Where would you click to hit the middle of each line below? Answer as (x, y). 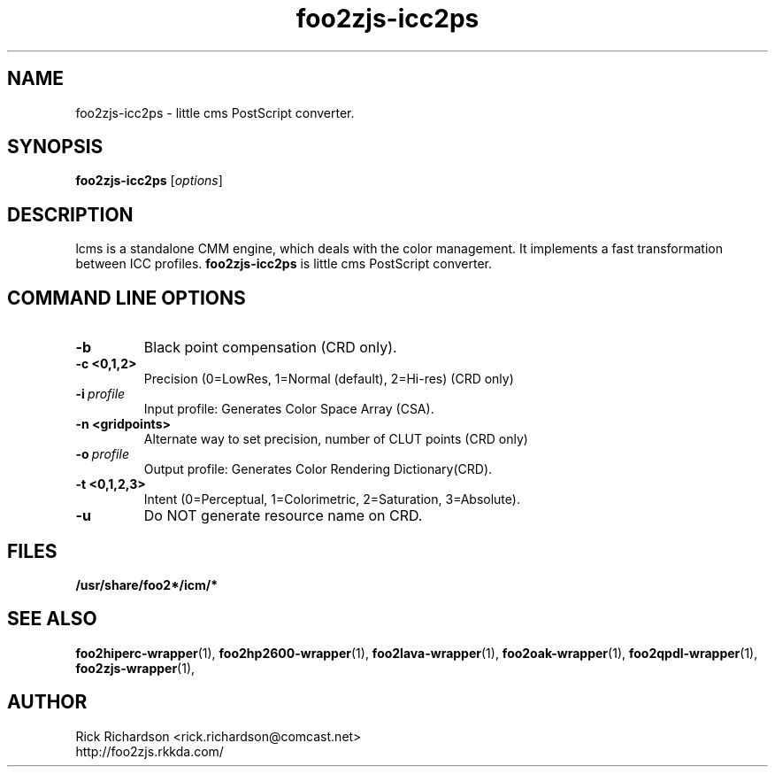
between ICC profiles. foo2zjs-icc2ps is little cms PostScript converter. (284, 264)
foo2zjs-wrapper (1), (135, 668)
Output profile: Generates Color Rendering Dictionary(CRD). (318, 469)
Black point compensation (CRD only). (270, 348)
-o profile (102, 454)
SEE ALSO (52, 619)
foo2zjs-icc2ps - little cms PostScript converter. (215, 112)
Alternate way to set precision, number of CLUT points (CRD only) (336, 439)
